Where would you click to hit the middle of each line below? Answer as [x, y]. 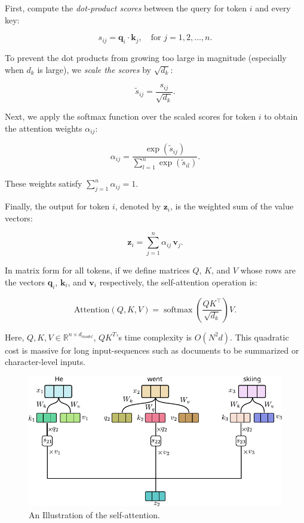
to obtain [281, 116]
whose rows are [268, 270]
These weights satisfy [44, 183]
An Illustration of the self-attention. [94, 515]
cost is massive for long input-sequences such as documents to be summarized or [152, 350]
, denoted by [138, 206]
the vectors [25, 282]
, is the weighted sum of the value [232, 206]
